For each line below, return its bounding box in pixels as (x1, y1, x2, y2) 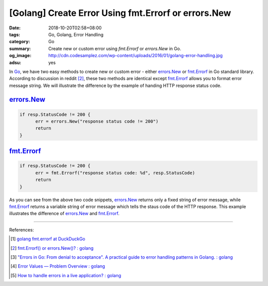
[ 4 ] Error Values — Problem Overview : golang (10, 263, 105, 269)
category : (9, 39, 30, 45)
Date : (9, 25, 21, 31)
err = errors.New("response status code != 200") (35, 119, 159, 124)
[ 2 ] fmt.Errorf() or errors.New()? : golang (10, 245, 94, 251)
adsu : (9, 60, 22, 66)
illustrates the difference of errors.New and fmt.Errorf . (9, 211, 120, 216)
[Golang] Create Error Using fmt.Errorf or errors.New (9, 7, 231, 18)
